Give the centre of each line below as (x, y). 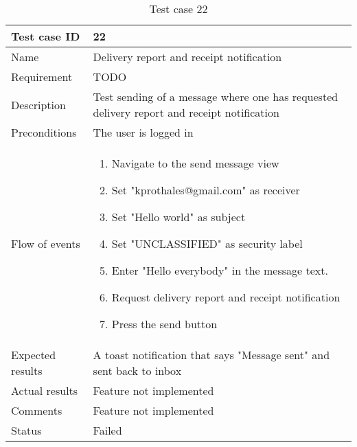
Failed (107, 430)
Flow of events (46, 243)
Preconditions (44, 132)
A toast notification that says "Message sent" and (211, 355)
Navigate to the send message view (195, 163)
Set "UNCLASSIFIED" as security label (207, 243)
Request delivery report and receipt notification (226, 297)
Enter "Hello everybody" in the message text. (220, 270)
